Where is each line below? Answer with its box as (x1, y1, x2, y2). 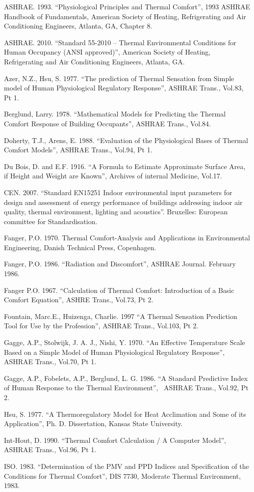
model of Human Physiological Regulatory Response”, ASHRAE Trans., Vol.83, (4, 83, 244, 93)
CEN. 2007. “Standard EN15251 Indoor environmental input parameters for (4, 187, 232, 197)
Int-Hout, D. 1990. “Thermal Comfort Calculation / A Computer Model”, (4, 434, 226, 445)
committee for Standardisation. (4, 216, 98, 226)
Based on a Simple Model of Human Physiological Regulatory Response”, (4, 347, 225, 357)
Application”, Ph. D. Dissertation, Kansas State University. (4, 418, 183, 429)
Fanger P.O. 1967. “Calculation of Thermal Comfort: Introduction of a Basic (4, 285, 234, 295)
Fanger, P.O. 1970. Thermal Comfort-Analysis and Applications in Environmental (4, 232, 250, 243)
